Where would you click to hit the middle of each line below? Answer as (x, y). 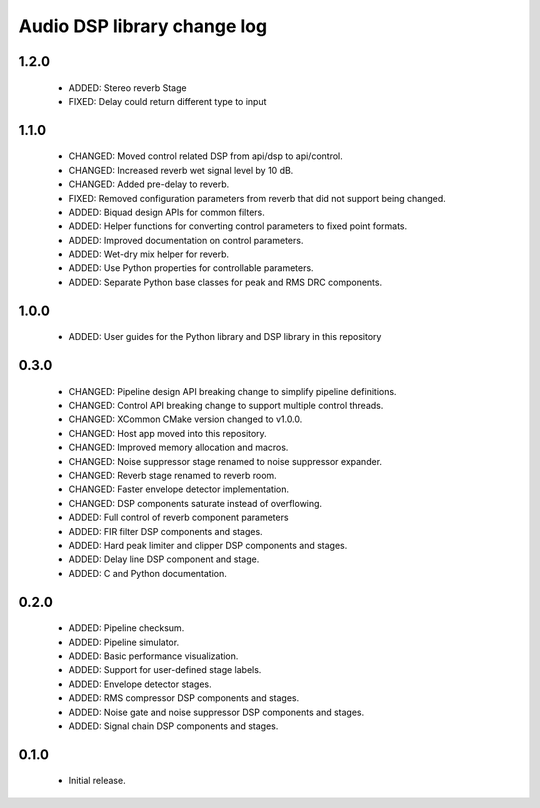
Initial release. (97, 781)
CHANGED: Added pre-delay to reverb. (149, 184)
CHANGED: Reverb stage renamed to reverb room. (172, 476)
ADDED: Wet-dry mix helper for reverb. (149, 254)
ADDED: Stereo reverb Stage (127, 87)
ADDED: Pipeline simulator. (124, 642)
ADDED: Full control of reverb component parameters (178, 517)
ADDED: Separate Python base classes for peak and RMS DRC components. (225, 282)
